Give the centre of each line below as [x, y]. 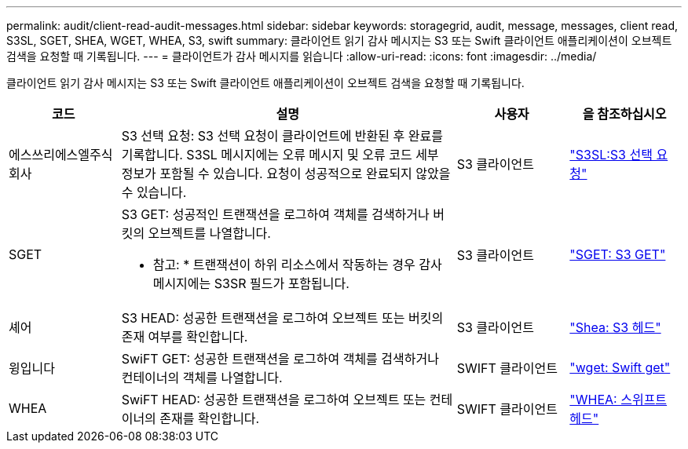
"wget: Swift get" [620, 367]
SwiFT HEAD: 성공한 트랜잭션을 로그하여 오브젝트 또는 [274, 400]
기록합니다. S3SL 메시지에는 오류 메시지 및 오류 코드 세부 [280, 155]
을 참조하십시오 [624, 114]
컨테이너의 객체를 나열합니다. [202, 378]
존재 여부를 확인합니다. [185, 337]
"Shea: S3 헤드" [615, 327]
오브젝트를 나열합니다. [209, 233]
